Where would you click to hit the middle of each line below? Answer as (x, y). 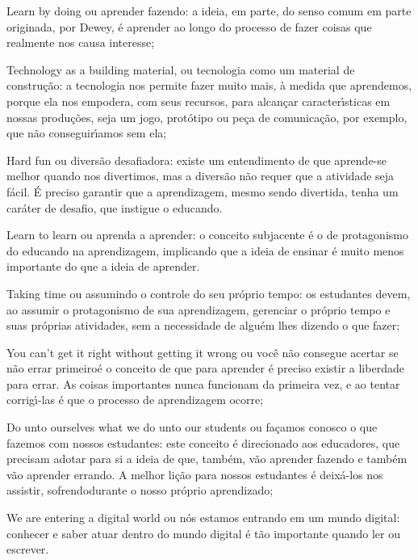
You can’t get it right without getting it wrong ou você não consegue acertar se (203, 352)
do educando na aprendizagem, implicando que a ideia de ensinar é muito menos (205, 250)
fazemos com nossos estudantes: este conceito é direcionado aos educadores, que (203, 442)
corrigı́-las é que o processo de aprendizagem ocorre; (135, 400)
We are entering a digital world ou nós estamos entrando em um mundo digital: (203, 518)
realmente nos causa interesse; (81, 42)
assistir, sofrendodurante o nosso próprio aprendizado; (140, 490)
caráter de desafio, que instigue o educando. (115, 207)
